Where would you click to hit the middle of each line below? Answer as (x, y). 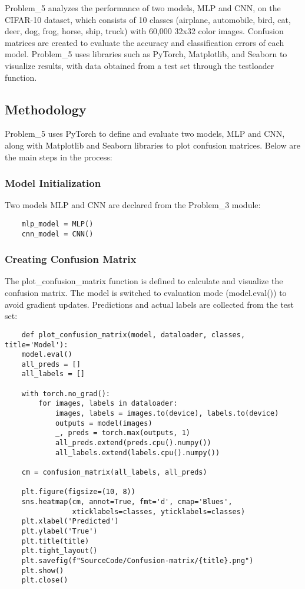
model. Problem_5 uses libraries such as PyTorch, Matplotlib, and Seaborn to (146, 54)
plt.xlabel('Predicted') (70, 521)
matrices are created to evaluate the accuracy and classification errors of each (145, 42)
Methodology (46, 109)
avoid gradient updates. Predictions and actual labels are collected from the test (150, 304)
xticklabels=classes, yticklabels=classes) (159, 511)
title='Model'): (37, 345)
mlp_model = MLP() (57, 224)
